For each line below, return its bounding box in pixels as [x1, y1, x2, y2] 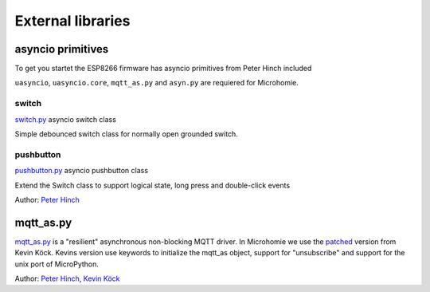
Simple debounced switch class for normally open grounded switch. [14, 128, 238, 139]
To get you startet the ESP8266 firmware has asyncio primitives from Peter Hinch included [14, 64, 312, 73]
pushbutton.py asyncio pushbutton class [14, 166, 149, 176]
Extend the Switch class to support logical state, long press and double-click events [14, 180, 291, 190]
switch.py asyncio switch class [14, 114, 117, 124]
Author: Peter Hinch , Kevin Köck [14, 274, 120, 283]
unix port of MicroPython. [14, 259, 100, 269]
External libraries [14, 12, 131, 30]
